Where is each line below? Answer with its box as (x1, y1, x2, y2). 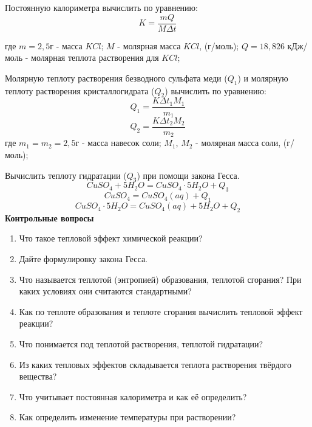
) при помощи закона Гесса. (137, 168, 240, 181)
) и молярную (237, 71, 288, 84)
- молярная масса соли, (195, 136, 281, 149)
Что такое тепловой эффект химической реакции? (19, 232, 203, 245)
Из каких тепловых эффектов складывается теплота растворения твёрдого (19, 358, 292, 370)
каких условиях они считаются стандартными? (19, 285, 192, 297)
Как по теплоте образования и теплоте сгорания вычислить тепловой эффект (19, 305, 303, 318)
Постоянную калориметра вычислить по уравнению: (5, 1, 198, 13)
